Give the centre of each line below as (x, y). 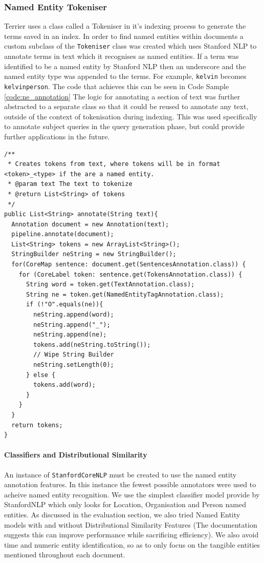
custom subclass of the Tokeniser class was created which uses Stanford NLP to (130, 46)
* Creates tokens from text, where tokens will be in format (114, 164)
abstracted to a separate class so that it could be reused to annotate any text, (126, 106)
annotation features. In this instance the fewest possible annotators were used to (130, 484)
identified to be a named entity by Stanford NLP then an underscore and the (125, 66)
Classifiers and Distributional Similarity (76, 455)
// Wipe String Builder (74, 355)
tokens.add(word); (64, 385)
